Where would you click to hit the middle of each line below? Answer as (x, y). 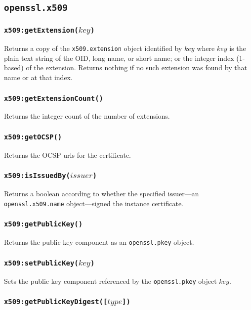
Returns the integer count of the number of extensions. (87, 116)
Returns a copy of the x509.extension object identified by (93, 48)
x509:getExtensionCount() (54, 98)
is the (238, 48)
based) (14, 67)
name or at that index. (38, 77)
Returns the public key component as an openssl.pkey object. (99, 242)
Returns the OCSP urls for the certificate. (67, 155)
